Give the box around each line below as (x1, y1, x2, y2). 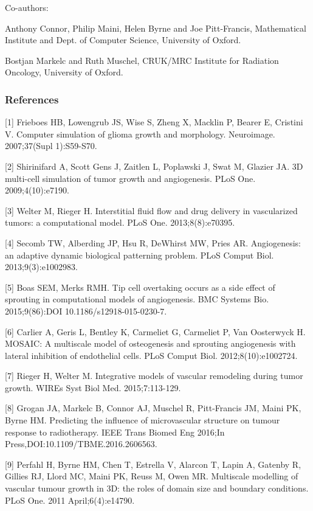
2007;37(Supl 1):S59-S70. (5, 139, 97, 152)
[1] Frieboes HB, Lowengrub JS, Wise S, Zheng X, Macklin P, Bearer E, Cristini (5, 116, 303, 128)
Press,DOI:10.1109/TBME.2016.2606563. (5, 437, 157, 450)
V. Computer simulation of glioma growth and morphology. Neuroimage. (5, 127, 275, 140)
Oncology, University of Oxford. (5, 66, 123, 78)
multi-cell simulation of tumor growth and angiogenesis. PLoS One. (5, 172, 256, 184)
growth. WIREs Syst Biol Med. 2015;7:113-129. (5, 381, 181, 394)
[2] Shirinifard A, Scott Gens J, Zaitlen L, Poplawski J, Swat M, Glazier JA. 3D (5, 159, 303, 172)
